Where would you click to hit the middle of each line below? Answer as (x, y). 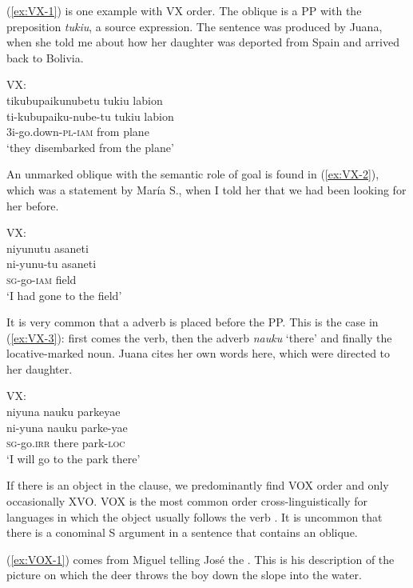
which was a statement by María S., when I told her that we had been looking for (206, 189)
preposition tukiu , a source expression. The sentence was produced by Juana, (195, 26)
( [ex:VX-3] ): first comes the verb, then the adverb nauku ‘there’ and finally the (199, 337)
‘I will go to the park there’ (73, 458)
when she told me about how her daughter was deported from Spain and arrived (203, 42)
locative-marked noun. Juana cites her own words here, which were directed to (199, 353)
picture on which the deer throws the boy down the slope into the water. (184, 575)
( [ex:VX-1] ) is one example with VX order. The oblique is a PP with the (184, 10)
